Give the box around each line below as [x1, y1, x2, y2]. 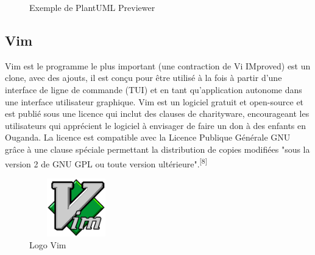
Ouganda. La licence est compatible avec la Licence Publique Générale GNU [5, 131, 291, 144]
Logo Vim [29, 239, 66, 251]
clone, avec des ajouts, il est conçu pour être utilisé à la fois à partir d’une [5, 71, 282, 84]
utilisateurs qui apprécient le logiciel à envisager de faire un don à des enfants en [5, 119, 306, 131]
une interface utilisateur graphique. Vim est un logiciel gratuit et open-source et [5, 95, 304, 108]
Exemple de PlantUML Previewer [29, 1, 155, 13]
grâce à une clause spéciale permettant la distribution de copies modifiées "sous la [5, 142, 310, 155]
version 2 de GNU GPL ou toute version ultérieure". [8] [5, 155, 207, 170]
